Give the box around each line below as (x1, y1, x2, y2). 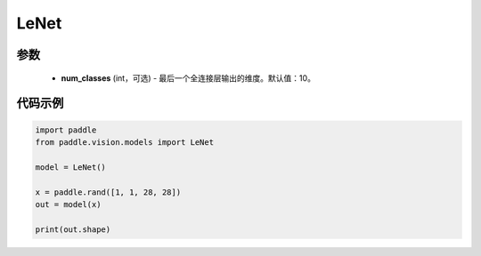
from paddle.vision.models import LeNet (35, 137, 214, 147)
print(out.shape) (35, 224, 111, 235)
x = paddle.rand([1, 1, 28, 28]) (35, 187, 182, 197)
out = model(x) (35, 199, 102, 209)
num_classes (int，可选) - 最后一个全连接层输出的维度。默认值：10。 (61, 72, 316, 84)
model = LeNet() (35, 162, 107, 172)
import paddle (35, 124, 97, 135)
